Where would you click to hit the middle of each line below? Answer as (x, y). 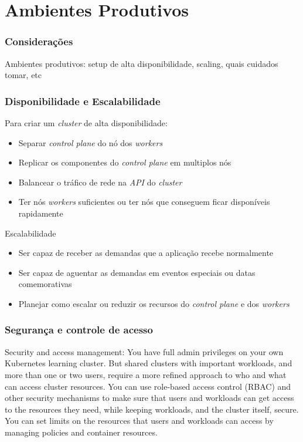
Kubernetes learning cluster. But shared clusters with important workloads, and (149, 363)
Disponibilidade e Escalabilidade (83, 101)
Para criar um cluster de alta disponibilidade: (86, 123)
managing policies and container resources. (81, 432)
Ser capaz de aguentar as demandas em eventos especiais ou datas (137, 272)
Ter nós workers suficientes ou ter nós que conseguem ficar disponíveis (144, 202)
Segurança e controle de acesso (79, 330)
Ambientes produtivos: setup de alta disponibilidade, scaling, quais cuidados (142, 63)
